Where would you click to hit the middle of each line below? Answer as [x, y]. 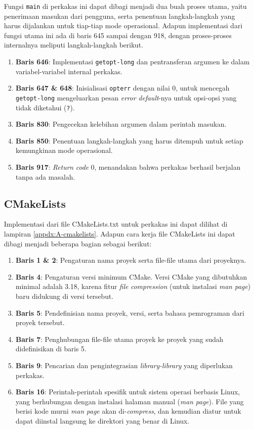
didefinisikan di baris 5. [51, 349]
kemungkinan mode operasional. [64, 150]
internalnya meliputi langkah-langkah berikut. [74, 45]
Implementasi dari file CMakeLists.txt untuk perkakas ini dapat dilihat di [116, 224]
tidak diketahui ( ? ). [45, 107]
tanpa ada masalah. [45, 176]
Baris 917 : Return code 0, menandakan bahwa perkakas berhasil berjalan [128, 167]
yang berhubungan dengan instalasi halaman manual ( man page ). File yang [130, 401]
